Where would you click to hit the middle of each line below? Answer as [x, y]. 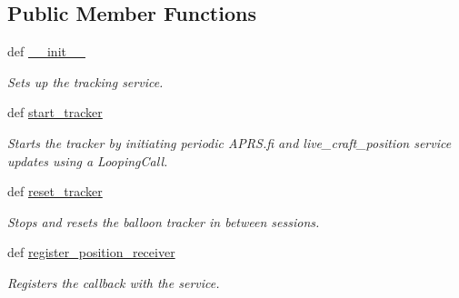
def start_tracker [55, 112]
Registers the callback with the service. [114, 282]
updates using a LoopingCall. [88, 160]
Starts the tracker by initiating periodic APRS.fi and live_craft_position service [229, 142]
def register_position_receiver [91, 252]
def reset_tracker [55, 191]
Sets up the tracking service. [85, 81]
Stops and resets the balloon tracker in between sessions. [164, 221]
